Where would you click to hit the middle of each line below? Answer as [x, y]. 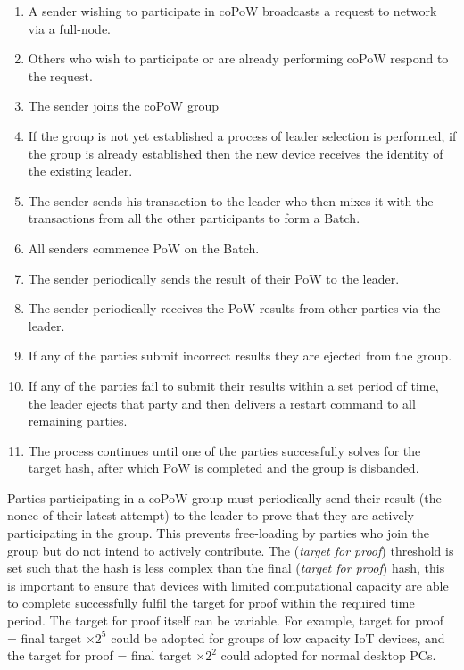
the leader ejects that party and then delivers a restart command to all [222, 403]
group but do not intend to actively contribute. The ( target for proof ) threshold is [231, 550]
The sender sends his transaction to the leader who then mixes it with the [231, 200]
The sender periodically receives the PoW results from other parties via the [234, 308]
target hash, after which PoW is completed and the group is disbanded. [224, 468]
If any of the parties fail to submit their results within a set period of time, [233, 385]
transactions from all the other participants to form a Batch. [194, 218]
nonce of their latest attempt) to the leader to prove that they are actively [211, 515]
